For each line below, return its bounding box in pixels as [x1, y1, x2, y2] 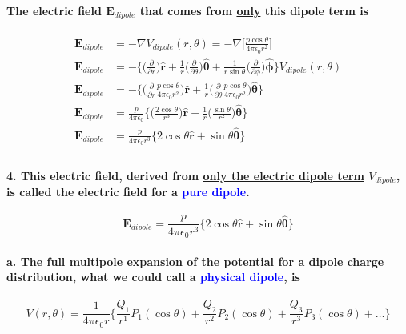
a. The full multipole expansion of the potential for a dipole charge [6, 252, 384, 269]
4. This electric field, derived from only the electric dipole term [6, 167, 364, 183]
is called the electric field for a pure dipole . [6, 183, 250, 200]
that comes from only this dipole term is [139, 2, 369, 18]
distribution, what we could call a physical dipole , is [6, 268, 300, 285]
